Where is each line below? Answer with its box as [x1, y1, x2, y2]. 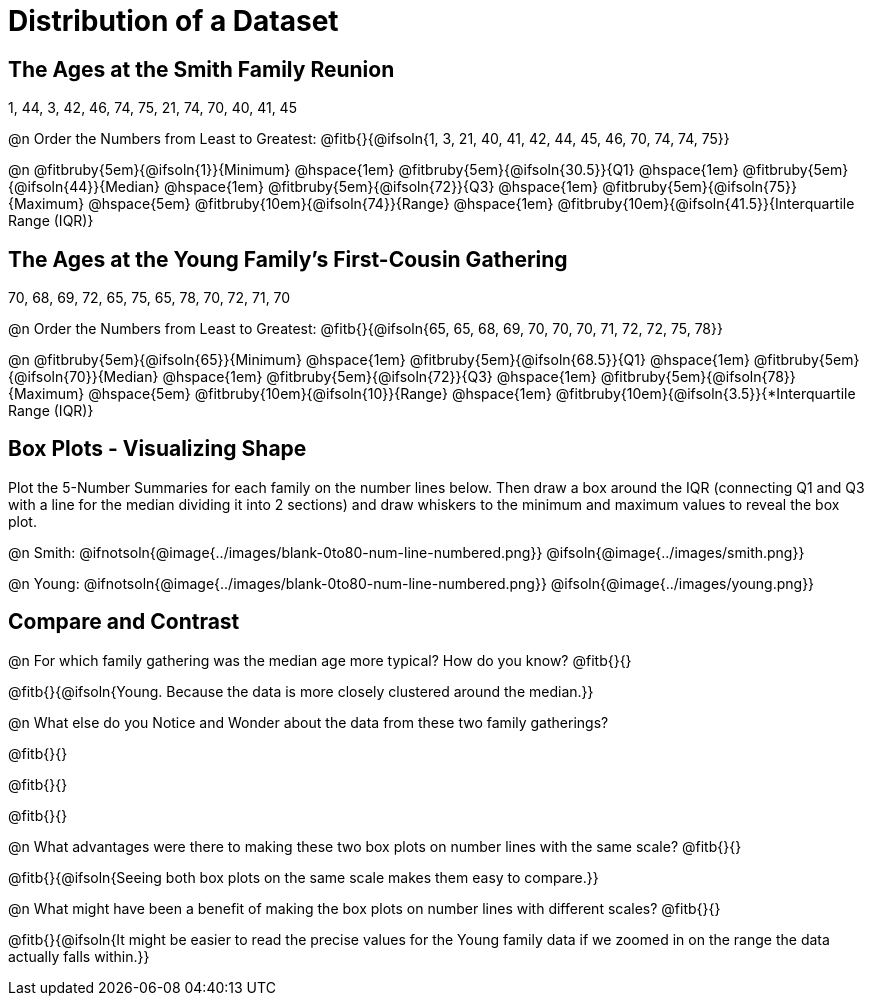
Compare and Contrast [8, 609, 240, 635]
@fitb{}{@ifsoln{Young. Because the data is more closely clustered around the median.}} [8, 682, 594, 700]
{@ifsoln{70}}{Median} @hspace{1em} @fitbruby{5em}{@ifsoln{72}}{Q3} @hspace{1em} [8, 368, 597, 386]
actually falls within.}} [8, 947, 150, 965]
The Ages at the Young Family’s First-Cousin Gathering [8, 246, 568, 272]
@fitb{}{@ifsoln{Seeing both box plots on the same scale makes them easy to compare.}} [8, 868, 599, 886]
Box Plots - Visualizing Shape [8, 436, 307, 462]
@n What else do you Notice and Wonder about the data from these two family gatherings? [8, 713, 609, 731]
